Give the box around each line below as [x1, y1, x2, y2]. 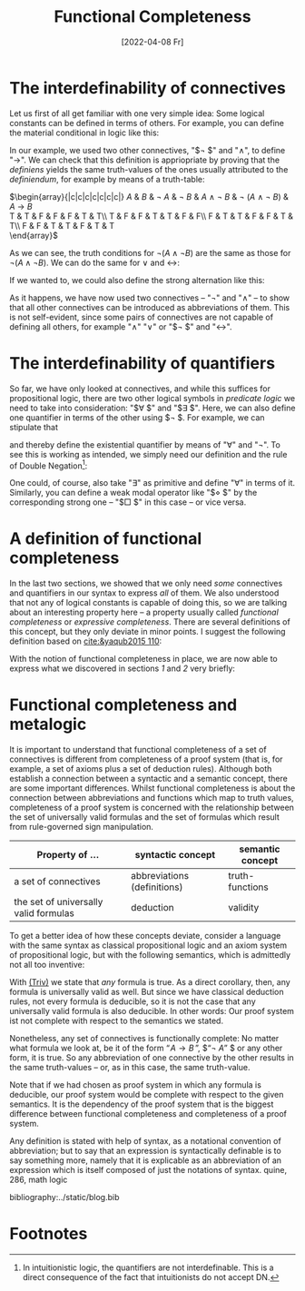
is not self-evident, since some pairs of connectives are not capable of [9, 311, 274, 322]
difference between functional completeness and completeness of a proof [9, 1109, 288, 1119]
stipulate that [9, 421, 59, 432]
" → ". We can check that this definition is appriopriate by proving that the [9, 154, 280, 165]
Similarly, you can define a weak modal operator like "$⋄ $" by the [9, 488, 258, 498]
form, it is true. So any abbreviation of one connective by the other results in [9, 1052, 295, 1063]
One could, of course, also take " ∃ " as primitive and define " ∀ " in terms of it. [9, 478, 296, 488]
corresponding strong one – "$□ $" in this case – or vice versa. [9, 497, 247, 508]
